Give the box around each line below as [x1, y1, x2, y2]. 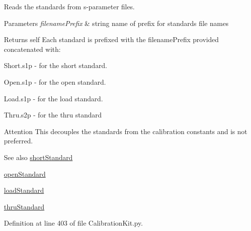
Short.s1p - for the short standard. [4, 60, 107, 70]
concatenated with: [4, 44, 61, 54]
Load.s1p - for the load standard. [4, 93, 103, 103]
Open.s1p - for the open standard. [4, 76, 106, 87]
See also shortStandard [4, 152, 73, 162]
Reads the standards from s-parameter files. [4, 1, 135, 11]
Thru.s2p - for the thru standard [4, 110, 102, 120]
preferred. [4, 136, 33, 146]
